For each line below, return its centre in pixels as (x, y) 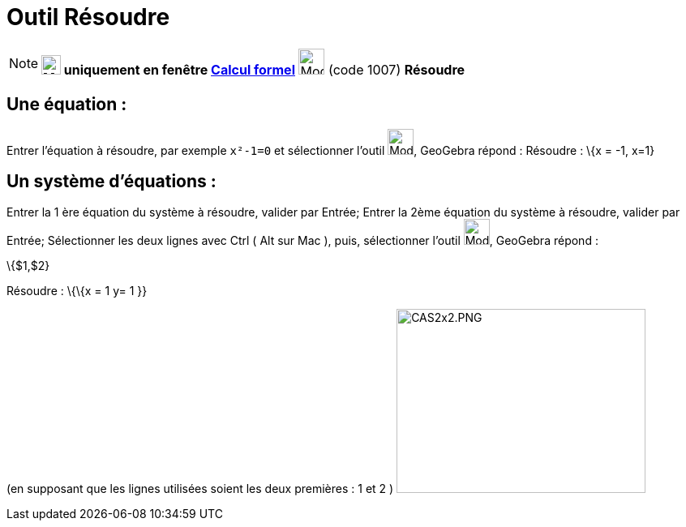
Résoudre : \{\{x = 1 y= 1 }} (77, 291)
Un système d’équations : (111, 182)
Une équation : (67, 105)
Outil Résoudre (88, 17)
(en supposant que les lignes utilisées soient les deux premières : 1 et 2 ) (200, 489)
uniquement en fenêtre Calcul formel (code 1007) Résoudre (264, 69)
